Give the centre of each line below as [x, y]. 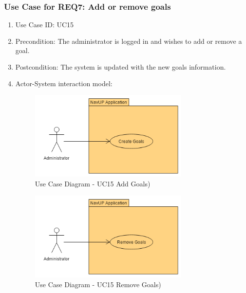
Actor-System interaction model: [64, 83]
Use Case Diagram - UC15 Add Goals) [93, 184]
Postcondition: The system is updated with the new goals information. [121, 67]
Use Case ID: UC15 [45, 25]
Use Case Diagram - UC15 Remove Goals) [98, 284]
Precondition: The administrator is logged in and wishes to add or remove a [129, 41]
